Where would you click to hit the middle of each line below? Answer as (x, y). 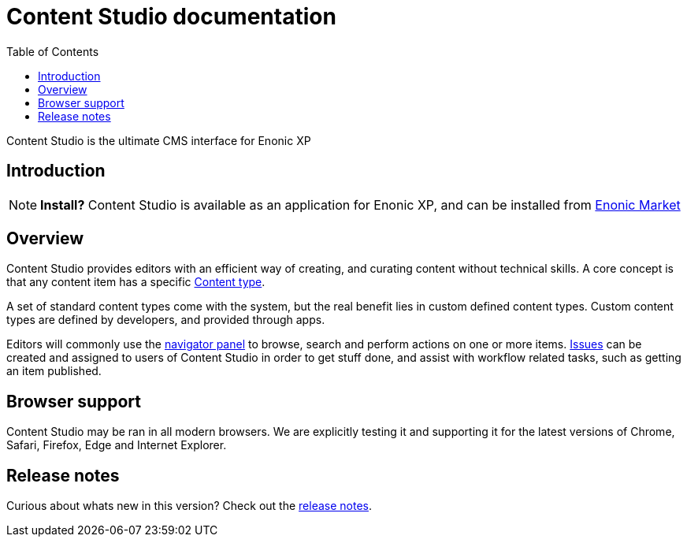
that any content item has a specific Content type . (136, 282)
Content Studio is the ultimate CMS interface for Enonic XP (159, 140)
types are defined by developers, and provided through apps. (166, 320)
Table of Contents (53, 51)
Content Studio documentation (171, 17)
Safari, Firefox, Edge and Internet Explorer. (117, 445)
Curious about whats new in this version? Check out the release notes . (189, 506)
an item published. (54, 371)
